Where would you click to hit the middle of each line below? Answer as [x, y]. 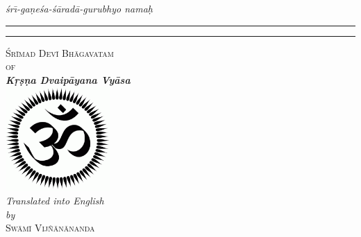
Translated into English [55, 200]
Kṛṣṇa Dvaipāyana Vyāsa [68, 79]
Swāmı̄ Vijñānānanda [50, 228]
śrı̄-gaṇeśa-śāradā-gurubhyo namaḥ [79, 8]
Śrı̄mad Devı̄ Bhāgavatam [60, 52]
